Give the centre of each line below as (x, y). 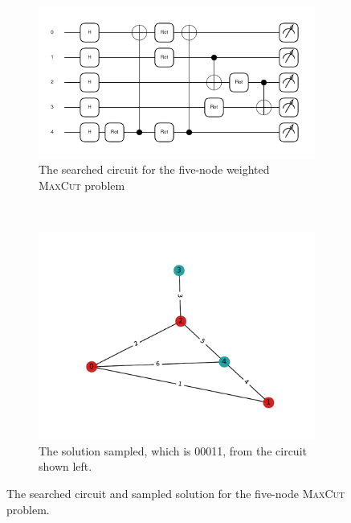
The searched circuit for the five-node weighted (154, 169)
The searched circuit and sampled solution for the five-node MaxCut (176, 493)
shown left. (65, 466)
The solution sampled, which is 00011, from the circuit (173, 450)
